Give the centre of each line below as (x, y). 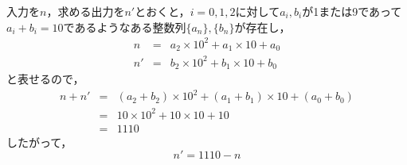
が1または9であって (352, 11)
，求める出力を (86, 11)
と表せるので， (45, 79)
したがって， (39, 142)
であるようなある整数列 (125, 27)
